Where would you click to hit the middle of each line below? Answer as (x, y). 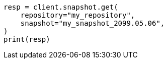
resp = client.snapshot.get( (61, 7)
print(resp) (27, 39)
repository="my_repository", (78, 15)
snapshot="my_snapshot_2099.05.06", (93, 23)
